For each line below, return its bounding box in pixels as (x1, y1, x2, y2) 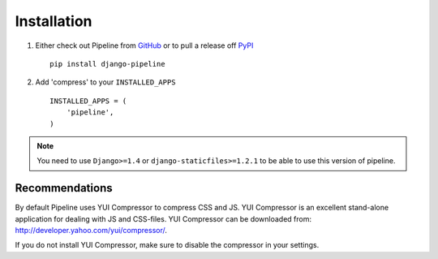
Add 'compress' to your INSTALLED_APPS (35, 77, 176, 87)
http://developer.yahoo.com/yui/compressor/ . (15, 225, 168, 235)
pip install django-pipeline (49, 59, 165, 68)
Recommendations (15, 181, 113, 195)
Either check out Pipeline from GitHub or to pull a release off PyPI (35, 41, 254, 50)
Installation (15, 12, 92, 30)
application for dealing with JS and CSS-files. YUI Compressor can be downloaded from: (15, 214, 312, 223)
